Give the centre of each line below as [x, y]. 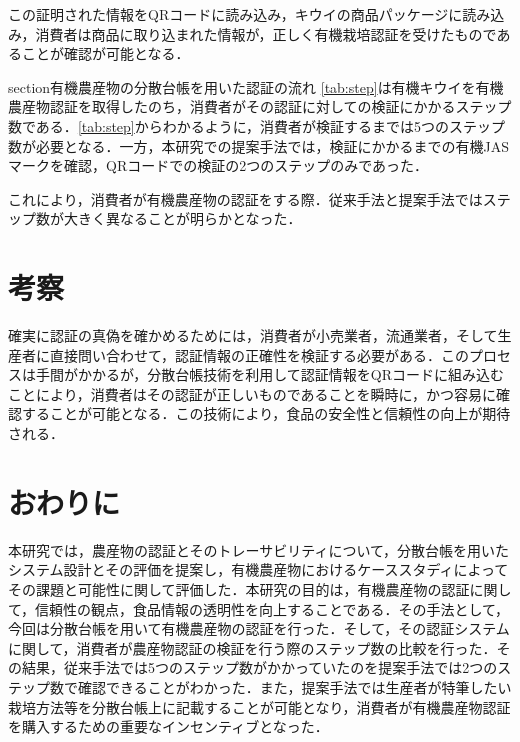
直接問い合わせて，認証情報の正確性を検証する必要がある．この [259, 354]
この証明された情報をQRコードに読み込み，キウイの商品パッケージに [235, 14]
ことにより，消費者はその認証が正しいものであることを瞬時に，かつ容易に [252, 393]
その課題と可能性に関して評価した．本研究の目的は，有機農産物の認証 [239, 588]
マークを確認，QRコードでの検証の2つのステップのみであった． [218, 165]
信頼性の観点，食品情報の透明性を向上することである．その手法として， [272, 608]
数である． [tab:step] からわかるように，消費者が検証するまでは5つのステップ [257, 125]
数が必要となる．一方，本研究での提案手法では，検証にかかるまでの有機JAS [259, 145]
